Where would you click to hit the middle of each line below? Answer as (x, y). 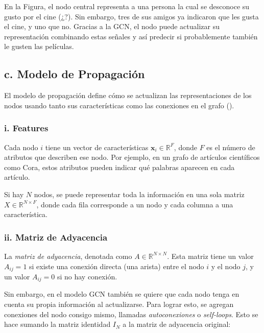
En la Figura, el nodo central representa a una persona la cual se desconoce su (127, 6)
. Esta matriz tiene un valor (210, 256)
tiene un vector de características (97, 147)
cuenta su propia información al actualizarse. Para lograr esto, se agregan (119, 304)
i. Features (26, 128)
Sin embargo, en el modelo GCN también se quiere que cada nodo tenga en (122, 294)
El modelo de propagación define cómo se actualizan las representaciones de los (128, 95)
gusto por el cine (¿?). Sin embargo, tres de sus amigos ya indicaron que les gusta (131, 16)
